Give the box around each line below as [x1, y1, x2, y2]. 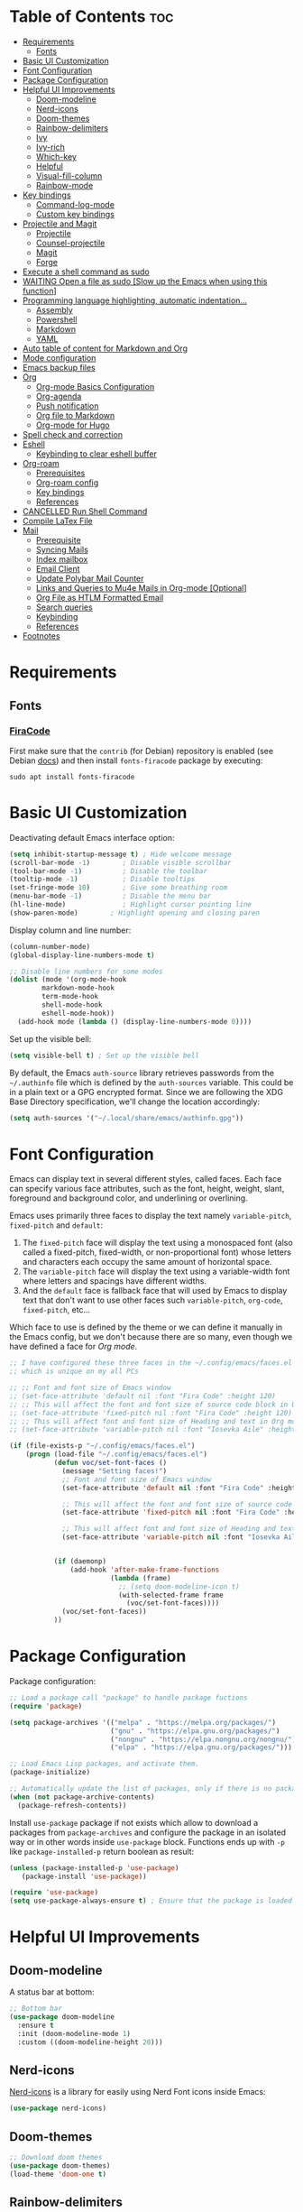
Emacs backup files [22, 362, 96, 373]
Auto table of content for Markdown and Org [22, 343, 188, 354]
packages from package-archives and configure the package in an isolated [9, 1827, 287, 1838]
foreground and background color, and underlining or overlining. [9, 1193, 248, 1203]
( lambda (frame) [109, 1573, 171, 1582]
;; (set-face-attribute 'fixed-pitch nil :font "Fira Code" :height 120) [9, 1408, 293, 1417]
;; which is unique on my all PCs [9, 1367, 140, 1377]
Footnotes [22, 630, 60, 641]
